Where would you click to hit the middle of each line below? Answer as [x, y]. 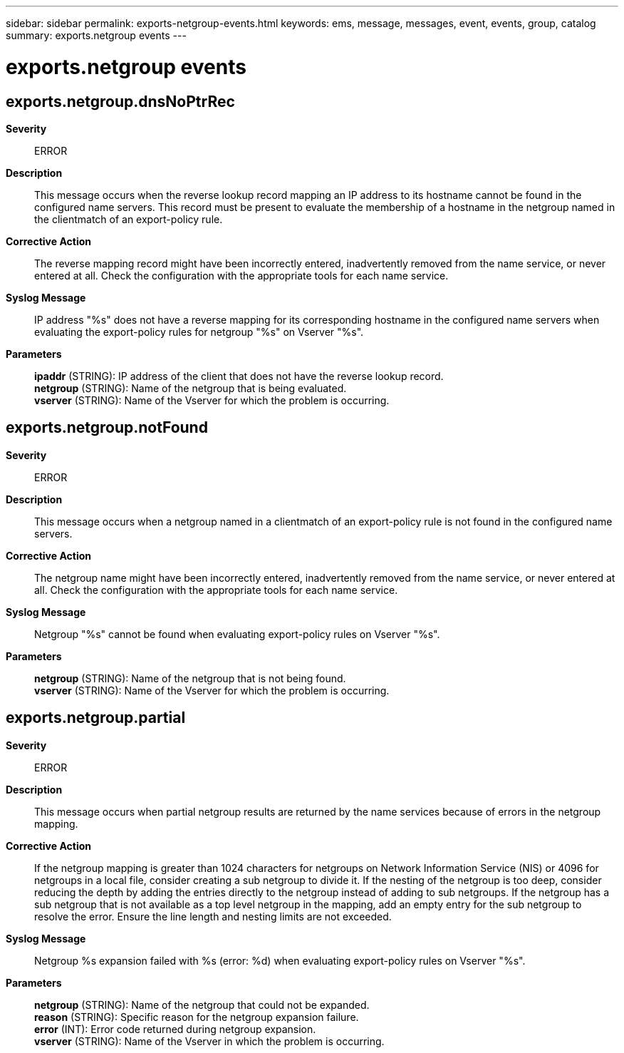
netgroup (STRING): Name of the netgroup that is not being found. [190, 678]
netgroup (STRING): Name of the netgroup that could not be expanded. [202, 1005]
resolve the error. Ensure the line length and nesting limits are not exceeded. [213, 916]
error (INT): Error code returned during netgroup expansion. [175, 1029]
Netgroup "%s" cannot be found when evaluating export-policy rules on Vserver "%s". [237, 634]
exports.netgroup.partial [96, 718]
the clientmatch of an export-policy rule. [129, 219]
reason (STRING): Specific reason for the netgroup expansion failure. [197, 1017]
